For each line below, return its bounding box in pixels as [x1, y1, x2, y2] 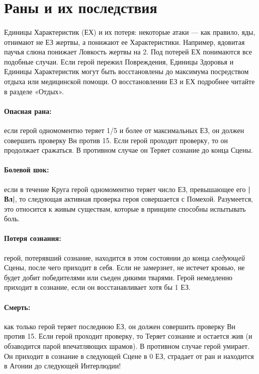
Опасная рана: [4, 105, 52, 116]
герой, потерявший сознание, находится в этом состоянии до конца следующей [4, 252, 245, 263]
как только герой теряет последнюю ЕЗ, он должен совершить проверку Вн [4, 321, 236, 331]
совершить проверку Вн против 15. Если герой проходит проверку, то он [4, 135, 228, 145]
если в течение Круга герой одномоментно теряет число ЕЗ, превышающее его [4, 183, 246, 194]
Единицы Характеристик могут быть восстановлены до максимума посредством [4, 66, 249, 77]
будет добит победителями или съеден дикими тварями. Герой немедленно [4, 272, 233, 282]
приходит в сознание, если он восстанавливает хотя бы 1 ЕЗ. [4, 282, 191, 292]
